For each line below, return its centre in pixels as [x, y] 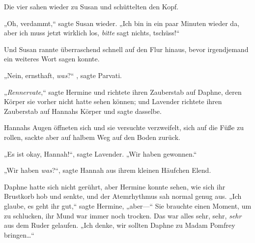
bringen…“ [19, 234]
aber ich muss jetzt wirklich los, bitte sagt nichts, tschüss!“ [92, 33]
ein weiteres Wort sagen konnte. [52, 59]
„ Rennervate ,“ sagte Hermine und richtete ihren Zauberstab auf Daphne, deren [123, 92]
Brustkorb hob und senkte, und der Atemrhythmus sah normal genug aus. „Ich [123, 196]
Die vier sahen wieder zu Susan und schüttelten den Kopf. [91, 6]
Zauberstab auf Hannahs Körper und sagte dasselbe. [83, 111]
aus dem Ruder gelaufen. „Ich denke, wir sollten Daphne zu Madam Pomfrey [120, 225]
